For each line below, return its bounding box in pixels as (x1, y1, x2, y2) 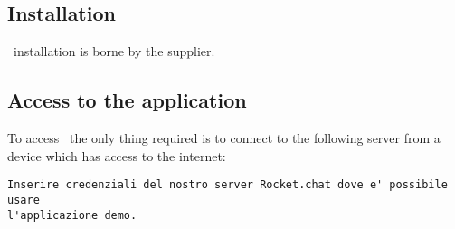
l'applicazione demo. (7, 208, 137, 222)
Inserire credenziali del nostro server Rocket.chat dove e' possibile (7, 178, 448, 192)
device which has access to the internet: (7, 146, 226, 165)
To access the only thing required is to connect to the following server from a (7, 129, 441, 147)
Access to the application (7, 86, 247, 114)
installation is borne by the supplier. (13, 42, 215, 61)
